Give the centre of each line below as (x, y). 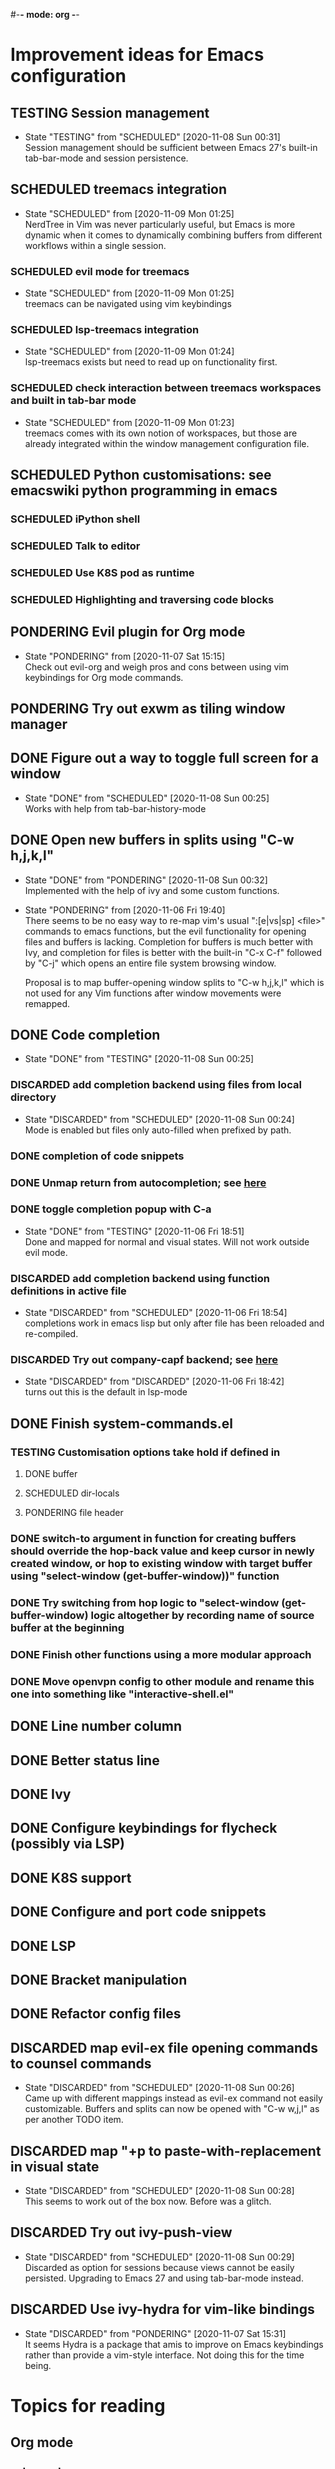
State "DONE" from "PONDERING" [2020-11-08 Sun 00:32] (146, 880)
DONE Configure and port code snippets (138, 1912)
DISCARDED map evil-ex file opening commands (164, 2047)
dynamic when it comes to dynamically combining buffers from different (173, 235)
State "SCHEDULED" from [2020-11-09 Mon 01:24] (129, 351)
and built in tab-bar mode (73, 401)
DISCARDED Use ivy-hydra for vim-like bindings (162, 2309)
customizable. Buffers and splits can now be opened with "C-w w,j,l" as (172, 2109)
